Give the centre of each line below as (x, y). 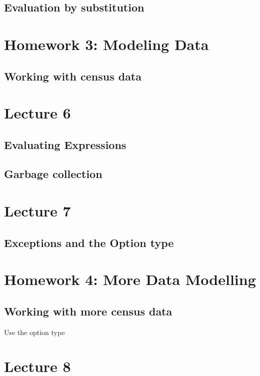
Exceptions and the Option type (89, 242)
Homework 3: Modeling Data (106, 44)
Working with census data (73, 76)
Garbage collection (53, 174)
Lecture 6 (37, 113)
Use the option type (34, 332)
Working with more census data (88, 311)
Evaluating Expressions (65, 144)
